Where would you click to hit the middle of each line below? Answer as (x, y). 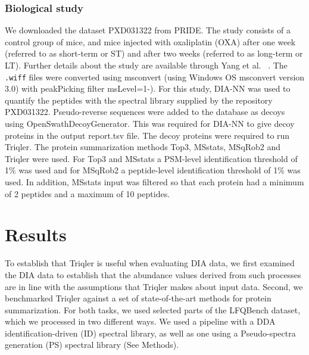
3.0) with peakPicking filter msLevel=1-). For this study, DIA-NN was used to (148, 88)
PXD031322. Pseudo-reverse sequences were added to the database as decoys (145, 112)
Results (36, 234)
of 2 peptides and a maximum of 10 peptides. (88, 193)
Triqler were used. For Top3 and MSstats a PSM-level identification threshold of (151, 158)
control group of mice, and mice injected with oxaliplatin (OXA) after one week (150, 41)
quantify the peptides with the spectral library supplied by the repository (139, 100)
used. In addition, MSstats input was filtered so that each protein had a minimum (154, 182)
